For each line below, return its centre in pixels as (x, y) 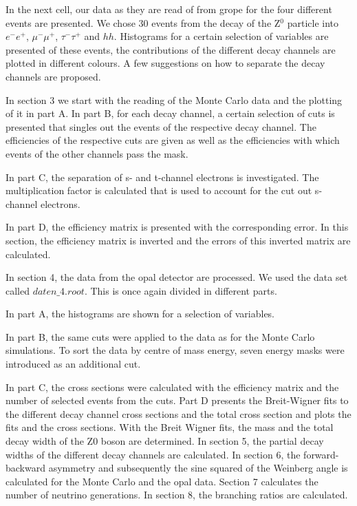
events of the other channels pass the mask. (97, 153)
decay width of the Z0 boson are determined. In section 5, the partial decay (165, 441)
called (18, 290)
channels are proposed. (53, 76)
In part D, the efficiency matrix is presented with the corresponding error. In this (177, 227)
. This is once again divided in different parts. (181, 290)
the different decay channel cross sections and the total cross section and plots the (178, 413)
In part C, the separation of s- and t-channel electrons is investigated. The (162, 177)
